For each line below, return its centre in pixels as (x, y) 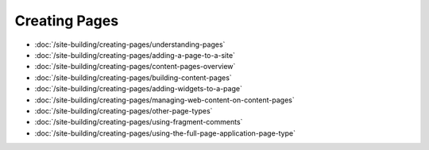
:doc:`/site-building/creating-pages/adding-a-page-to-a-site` (135, 55)
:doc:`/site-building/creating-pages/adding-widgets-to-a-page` (138, 89)
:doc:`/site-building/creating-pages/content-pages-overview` (135, 67)
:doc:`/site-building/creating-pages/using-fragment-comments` (139, 122)
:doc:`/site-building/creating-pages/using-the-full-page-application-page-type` (165, 133)
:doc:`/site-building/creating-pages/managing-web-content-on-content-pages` (164, 100)
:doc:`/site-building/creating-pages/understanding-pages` (130, 44)
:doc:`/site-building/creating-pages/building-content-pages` (133, 77)
